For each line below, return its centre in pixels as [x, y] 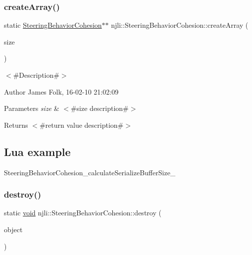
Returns [16, 125]
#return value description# [81, 125]
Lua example [37, 151]
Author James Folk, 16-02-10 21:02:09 [61, 91]
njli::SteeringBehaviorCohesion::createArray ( [180, 25]
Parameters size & [32, 108]
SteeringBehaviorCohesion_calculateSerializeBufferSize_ [90, 172]
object [13, 229]
